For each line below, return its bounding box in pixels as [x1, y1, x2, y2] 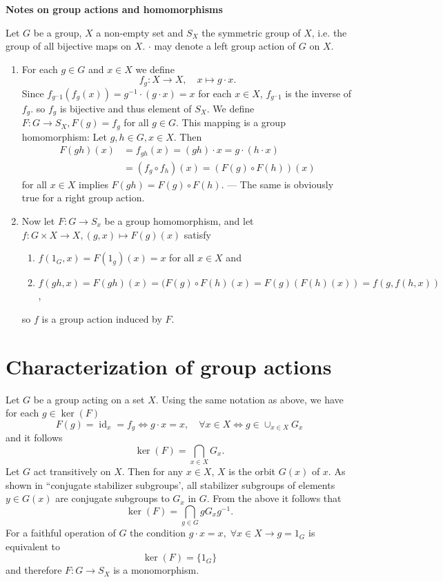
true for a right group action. [21, 190, 145, 205]
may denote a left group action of [154, 39, 296, 53]
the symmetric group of [201, 25, 301, 39]
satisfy [184, 227, 211, 241]
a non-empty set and [96, 25, 184, 39]
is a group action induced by [41, 311, 162, 325]
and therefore [6, 563, 62, 577]
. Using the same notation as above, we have [155, 392, 344, 406]
